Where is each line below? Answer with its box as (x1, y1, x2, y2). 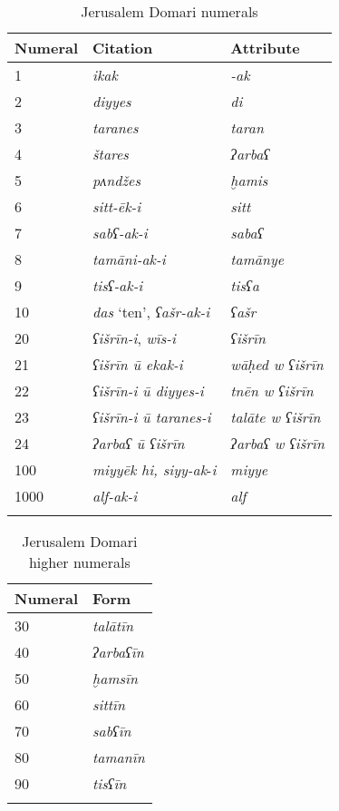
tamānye (230, 249, 285, 269)
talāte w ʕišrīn (230, 406, 321, 427)
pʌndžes (92, 170, 140, 191)
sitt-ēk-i (92, 196, 141, 217)
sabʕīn (92, 720, 131, 741)
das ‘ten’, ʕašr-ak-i (92, 301, 210, 322)
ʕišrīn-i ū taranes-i (92, 406, 211, 427)
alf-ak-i (92, 485, 138, 506)
